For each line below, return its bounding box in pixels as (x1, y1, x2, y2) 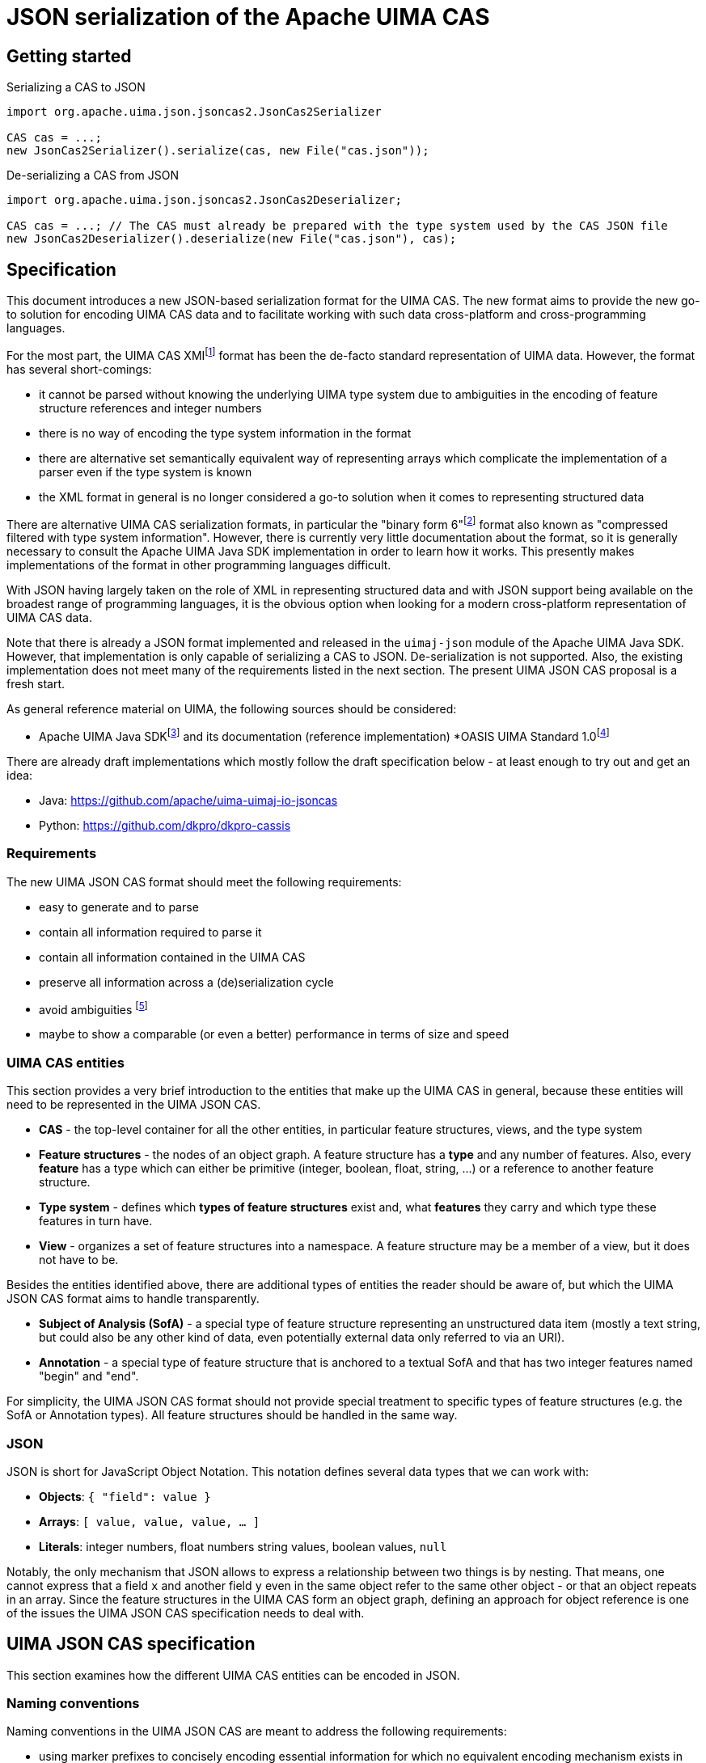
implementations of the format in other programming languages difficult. (6, 558, 391, 573)
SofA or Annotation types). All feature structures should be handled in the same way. (6, 1408, 458, 1423)
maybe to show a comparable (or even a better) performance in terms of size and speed (39, 1027, 509, 1042)
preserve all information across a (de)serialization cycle (39, 975, 334, 989)
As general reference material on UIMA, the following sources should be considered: (6, 702, 457, 717)
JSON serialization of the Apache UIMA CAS (6, 3, 490, 31)
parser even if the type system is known (39, 464, 252, 479)
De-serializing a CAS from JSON (6, 168, 179, 183)
